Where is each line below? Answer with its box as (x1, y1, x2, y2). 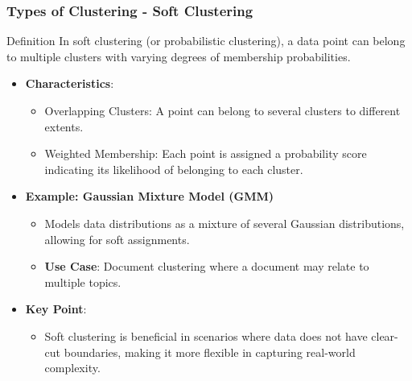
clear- (371, 327, 398, 344)
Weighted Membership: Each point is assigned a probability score (44, 145, 367, 162)
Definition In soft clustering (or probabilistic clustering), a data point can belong (6, 32, 406, 49)
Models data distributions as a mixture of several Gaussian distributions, (44, 214, 405, 231)
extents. (44, 118, 84, 135)
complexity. (44, 359, 101, 376)
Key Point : (25, 300, 87, 317)
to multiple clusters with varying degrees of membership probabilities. (6, 48, 351, 64)
